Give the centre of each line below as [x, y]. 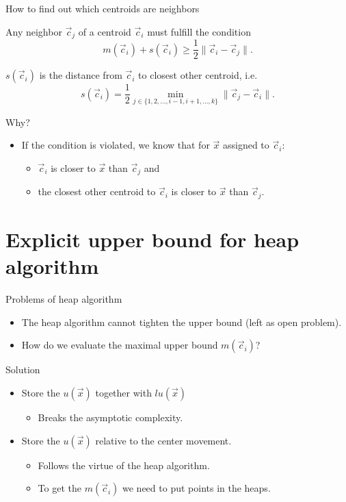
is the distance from [81, 75]
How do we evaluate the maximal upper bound [120, 345]
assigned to [246, 145]
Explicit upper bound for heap [152, 239]
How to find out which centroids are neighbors [103, 8]
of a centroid [105, 31]
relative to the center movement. [163, 440]
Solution [23, 369]
